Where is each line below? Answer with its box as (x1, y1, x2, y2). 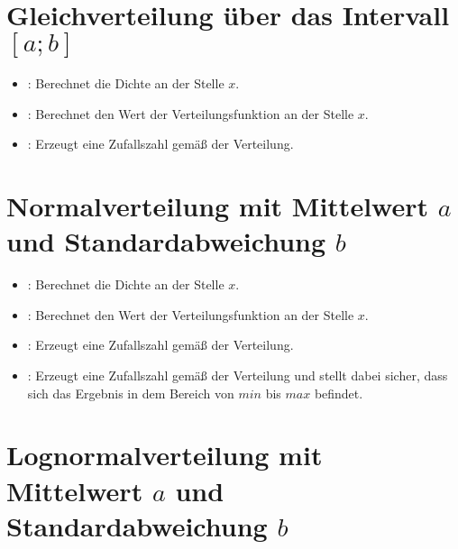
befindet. (314, 383, 363, 402)
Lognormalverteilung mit (6, 436, 323, 473)
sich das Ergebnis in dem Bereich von (27, 383, 234, 402)
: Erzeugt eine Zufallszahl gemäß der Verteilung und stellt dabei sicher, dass (27, 366, 448, 384)
